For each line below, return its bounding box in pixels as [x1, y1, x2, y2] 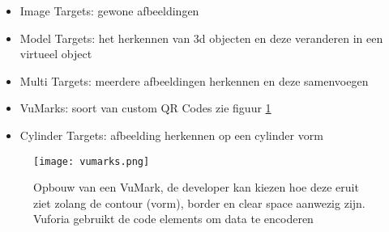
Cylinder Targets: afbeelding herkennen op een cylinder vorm [19, 126, 323, 143]
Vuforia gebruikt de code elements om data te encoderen [33, 210, 314, 227]
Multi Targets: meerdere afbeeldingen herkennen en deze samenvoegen [19, 72, 369, 89]
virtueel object [19, 45, 92, 62]
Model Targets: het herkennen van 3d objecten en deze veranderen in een [19, 29, 383, 46]
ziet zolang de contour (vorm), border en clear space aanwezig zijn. [33, 194, 365, 211]
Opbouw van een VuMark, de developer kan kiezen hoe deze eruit [33, 179, 359, 196]
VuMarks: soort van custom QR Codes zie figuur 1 [19, 99, 271, 116]
